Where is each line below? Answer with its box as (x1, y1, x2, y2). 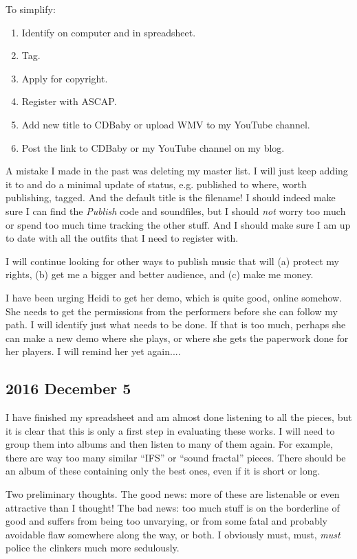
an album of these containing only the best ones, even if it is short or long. (6, 464, 321, 478)
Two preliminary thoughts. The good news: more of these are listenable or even (6, 487, 340, 501)
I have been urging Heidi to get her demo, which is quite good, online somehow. (6, 290, 343, 304)
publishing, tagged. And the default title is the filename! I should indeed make (6, 190, 336, 205)
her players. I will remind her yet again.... (6, 344, 181, 358)
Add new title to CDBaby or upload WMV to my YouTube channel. (21, 117, 310, 131)
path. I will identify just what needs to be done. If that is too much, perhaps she (6, 317, 346, 332)
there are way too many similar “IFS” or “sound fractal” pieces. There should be (6, 450, 346, 464)
